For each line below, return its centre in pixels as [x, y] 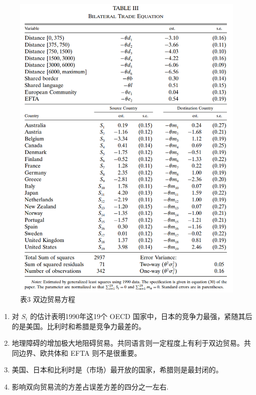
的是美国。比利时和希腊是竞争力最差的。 [79, 326]
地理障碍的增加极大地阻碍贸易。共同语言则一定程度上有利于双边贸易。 [128, 343]
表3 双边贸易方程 [48, 299]
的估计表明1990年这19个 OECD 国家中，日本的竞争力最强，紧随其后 [141, 316]
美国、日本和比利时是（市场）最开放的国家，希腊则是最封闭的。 [117, 370]
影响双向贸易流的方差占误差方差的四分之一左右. [90, 386]
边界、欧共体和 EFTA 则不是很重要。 [80, 352]
